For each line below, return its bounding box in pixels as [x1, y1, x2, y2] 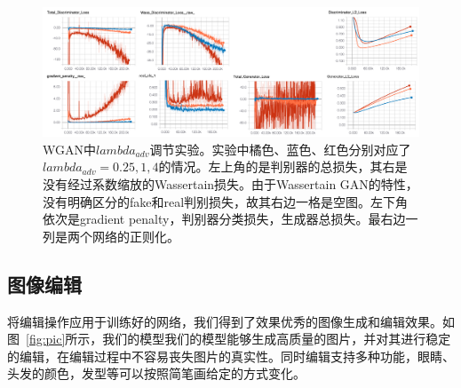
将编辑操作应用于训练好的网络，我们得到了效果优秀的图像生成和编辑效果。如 [7, 312, 455, 330]
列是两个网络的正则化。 [43, 226, 179, 245]
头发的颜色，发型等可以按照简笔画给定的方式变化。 [7, 364, 306, 383]
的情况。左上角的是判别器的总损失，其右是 [158, 157, 408, 176]
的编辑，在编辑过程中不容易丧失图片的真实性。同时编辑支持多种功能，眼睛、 [7, 346, 455, 365]
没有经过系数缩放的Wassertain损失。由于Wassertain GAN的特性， [43, 174, 418, 193]
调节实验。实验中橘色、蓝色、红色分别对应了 [149, 139, 411, 158]
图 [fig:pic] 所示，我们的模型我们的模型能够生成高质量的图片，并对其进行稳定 [7, 329, 451, 348]
